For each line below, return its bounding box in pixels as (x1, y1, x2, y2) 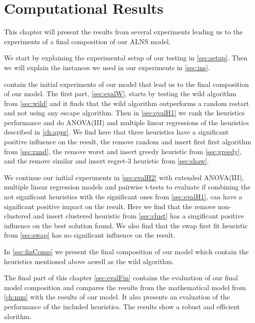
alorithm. (4, 311, 32, 321)
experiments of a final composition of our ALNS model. (4, 36, 171, 46)
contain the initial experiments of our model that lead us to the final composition (4, 79, 249, 89)
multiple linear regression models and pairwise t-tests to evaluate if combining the (4, 182, 251, 192)
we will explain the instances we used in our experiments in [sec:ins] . (4, 62, 210, 72)
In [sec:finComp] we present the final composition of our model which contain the (4, 246, 249, 256)
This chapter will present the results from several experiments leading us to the (4, 27, 243, 37)
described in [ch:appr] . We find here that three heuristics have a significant (4, 127, 229, 137)
